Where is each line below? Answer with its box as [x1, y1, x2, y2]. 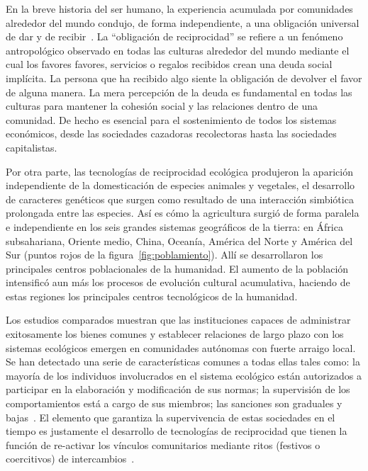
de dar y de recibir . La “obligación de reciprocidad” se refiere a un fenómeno [6, 29, 343, 44]
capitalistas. [6, 140, 57, 154]
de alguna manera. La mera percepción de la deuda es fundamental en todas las [6, 84, 352, 99]
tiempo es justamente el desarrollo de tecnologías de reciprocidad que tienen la [6, 424, 347, 438]
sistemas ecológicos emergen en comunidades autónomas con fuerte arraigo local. [6, 340, 356, 355]
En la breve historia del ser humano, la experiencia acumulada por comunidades [6, 1, 353, 16]
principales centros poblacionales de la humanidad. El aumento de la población [6, 261, 349, 276]
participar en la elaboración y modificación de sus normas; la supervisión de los [6, 382, 350, 397]
